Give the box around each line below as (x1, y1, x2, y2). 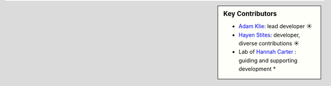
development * (238, 65, 276, 73)
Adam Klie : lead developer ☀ (238, 23, 313, 30)
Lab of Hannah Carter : (238, 48, 297, 56)
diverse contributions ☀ (238, 40, 300, 47)
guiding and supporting (238, 57, 298, 64)
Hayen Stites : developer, (238, 31, 300, 38)
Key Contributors (223, 10, 277, 18)
